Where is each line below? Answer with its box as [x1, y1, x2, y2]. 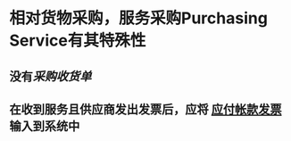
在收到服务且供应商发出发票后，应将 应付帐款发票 [9, 102, 282, 117]
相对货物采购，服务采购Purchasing [9, 8, 268, 29]
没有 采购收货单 [9, 69, 92, 84]
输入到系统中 [9, 118, 80, 134]
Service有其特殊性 [9, 30, 146, 51]
